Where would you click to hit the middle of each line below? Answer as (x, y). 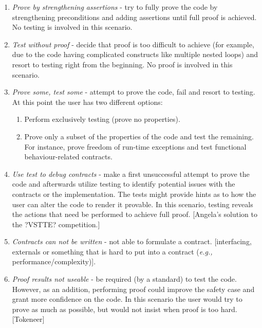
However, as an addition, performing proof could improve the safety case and (133, 289)
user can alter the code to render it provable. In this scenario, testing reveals (133, 204)
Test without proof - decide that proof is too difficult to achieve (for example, (133, 44)
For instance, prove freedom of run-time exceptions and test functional (135, 146)
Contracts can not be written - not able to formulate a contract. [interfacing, (132, 241)
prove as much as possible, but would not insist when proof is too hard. (125, 309)
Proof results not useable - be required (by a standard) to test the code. (124, 279)
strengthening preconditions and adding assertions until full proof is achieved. (134, 17)
